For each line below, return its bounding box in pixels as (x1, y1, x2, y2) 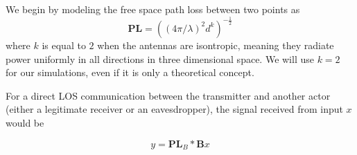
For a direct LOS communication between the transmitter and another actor (6, 88, 331, 102)
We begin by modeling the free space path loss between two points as (6, 2, 300, 16)
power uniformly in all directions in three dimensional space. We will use (6, 51, 314, 66)
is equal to (42, 37, 86, 52)
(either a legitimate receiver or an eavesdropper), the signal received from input (6, 102, 343, 116)
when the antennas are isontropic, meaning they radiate (97, 37, 334, 52)
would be (6, 115, 44, 129)
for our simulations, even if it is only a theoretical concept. (6, 65, 254, 80)
